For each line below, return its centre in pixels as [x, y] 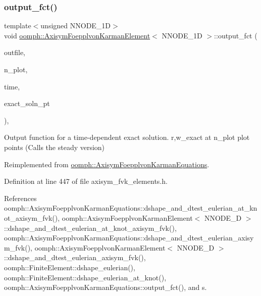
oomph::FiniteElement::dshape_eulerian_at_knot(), [85, 277]
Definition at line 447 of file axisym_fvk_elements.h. [86, 181]
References [20, 198]
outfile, [15, 52]
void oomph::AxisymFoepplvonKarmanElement [77, 35]
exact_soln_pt [27, 103]
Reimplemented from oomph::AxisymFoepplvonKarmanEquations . [107, 164]
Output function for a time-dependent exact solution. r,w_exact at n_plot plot [127, 137]
